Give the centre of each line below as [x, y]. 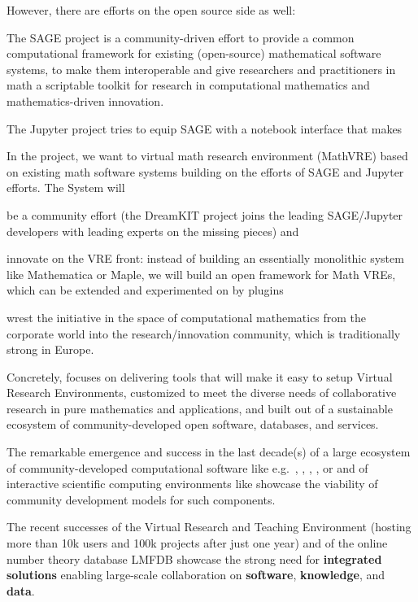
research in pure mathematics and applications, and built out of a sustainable [200, 408]
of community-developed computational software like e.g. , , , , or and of [187, 467]
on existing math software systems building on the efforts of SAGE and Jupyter [205, 171]
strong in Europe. [50, 349]
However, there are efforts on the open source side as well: [151, 10]
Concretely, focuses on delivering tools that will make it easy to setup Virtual [200, 376]
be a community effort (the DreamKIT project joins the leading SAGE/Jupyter [205, 214]
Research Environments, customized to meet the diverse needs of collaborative [202, 393]
